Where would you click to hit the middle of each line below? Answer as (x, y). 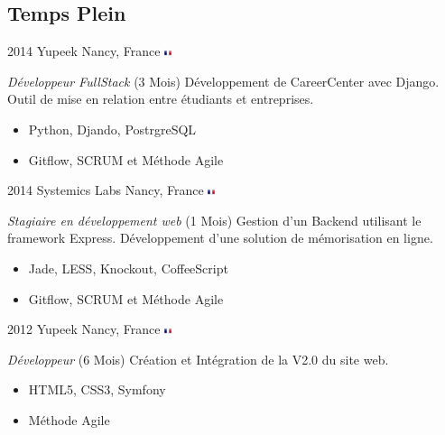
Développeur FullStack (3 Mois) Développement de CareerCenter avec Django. (223, 81)
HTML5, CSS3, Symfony (97, 389)
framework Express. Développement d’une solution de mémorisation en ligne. (220, 238)
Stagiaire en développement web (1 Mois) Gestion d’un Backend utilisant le (214, 220)
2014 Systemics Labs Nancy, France (106, 190)
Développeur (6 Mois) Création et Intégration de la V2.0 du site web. (198, 359)
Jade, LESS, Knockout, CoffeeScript (128, 268)
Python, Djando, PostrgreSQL (112, 129)
